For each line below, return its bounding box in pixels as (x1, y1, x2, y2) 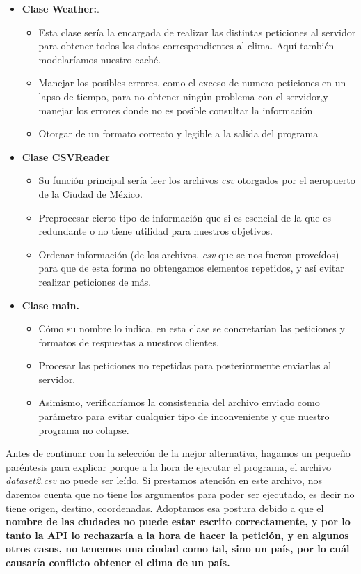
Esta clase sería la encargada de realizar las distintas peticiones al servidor (38, 24, 356, 39)
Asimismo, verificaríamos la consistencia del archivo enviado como (38, 395, 320, 410)
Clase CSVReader (22, 149, 110, 164)
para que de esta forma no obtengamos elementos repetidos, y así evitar (38, 261, 344, 275)
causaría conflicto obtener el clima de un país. (6, 555, 230, 569)
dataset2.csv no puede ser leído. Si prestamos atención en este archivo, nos (6, 473, 322, 488)
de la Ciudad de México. (38, 186, 143, 201)
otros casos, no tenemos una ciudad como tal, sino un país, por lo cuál (6, 541, 350, 556)
